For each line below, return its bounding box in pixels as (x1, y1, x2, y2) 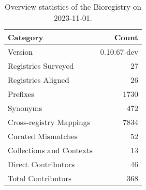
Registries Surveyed (8, 60, 74, 71)
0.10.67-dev (100, 46, 138, 57)
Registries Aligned (8, 74, 70, 85)
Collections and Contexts (8, 144, 93, 156)
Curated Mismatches (8, 130, 78, 142)
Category (8, 32, 44, 43)
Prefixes (8, 88, 35, 99)
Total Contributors (8, 173, 72, 184)
